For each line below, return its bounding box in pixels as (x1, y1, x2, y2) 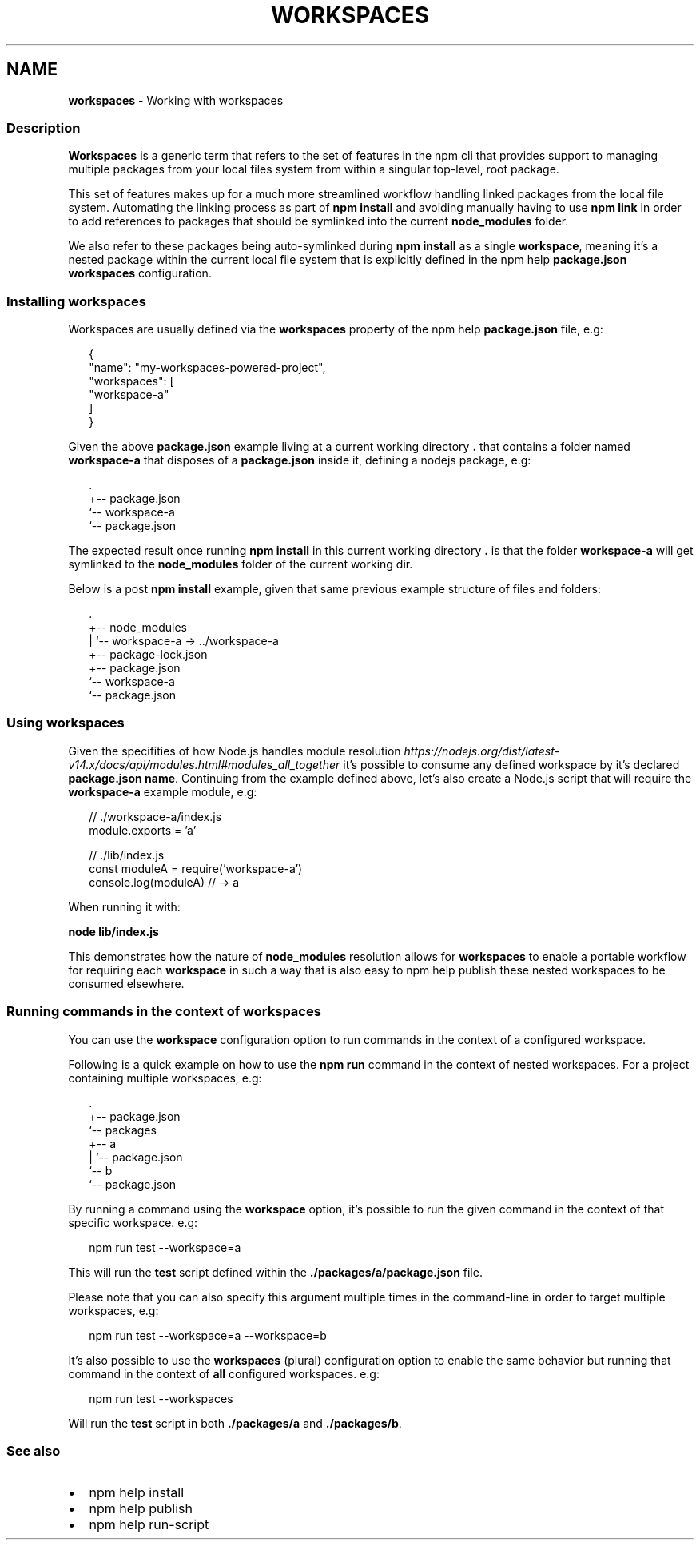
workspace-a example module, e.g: (68, 784, 257, 799)
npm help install (89, 1484, 185, 1501)
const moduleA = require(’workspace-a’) (89, 861, 303, 875)
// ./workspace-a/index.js (89, 809, 222, 823)
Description (6, 119, 81, 136)
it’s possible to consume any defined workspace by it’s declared (343, 757, 680, 771)
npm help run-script (89, 1516, 209, 1533)
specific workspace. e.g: (68, 1215, 198, 1229)
